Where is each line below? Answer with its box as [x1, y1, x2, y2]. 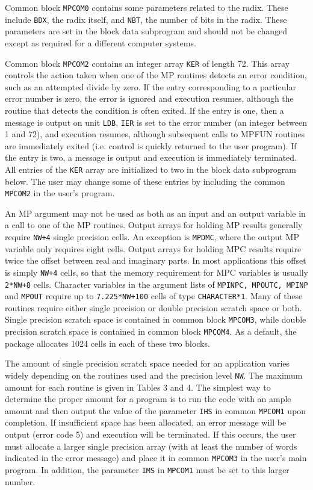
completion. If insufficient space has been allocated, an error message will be [5, 416, 287, 429]
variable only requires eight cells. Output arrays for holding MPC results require [5, 242, 302, 255]
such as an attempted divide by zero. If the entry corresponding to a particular [5, 80, 296, 93]
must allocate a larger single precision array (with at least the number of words [5, 439, 297, 452]
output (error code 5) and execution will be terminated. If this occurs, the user [5, 428, 296, 441]
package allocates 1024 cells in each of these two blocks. [5, 336, 210, 349]
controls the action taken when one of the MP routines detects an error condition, [5, 69, 307, 81]
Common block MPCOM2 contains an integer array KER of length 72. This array [5, 57, 290, 69]
